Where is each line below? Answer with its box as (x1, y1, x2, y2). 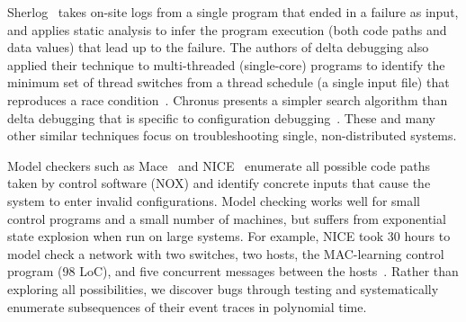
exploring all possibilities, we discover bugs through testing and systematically (7, 279, 439, 298)
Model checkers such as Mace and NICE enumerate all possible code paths (7, 156, 431, 174)
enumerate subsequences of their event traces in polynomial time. (7, 297, 367, 316)
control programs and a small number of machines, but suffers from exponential (7, 209, 446, 228)
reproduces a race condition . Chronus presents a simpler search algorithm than (7, 90, 448, 109)
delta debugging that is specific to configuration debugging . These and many (7, 108, 435, 127)
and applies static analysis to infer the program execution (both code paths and (7, 20, 447, 39)
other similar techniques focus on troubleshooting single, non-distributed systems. (7, 126, 457, 145)
